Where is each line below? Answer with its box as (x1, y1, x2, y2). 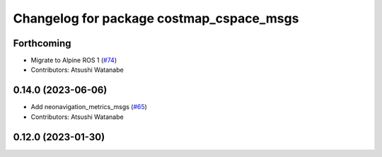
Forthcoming (13, 37, 71, 49)
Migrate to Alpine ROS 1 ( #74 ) (30, 56, 117, 65)
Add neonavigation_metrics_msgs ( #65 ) (30, 103, 148, 111)
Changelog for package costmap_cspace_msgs (13, 11, 299, 26)
